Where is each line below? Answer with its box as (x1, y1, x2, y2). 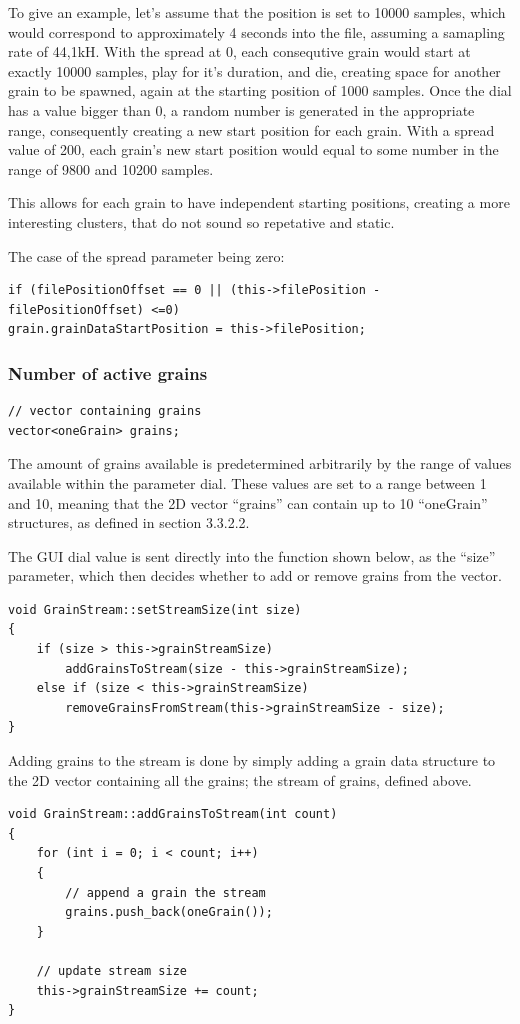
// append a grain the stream (65, 885, 266, 900)
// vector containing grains (8, 404, 202, 419)
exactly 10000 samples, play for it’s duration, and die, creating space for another (8, 60, 501, 81)
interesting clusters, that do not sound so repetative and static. (8, 211, 395, 232)
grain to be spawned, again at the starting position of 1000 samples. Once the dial (8, 80, 512, 101)
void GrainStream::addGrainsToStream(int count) (8, 807, 338, 822)
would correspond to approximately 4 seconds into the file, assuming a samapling (8, 21, 505, 42)
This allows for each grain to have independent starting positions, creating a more (8, 192, 510, 213)
